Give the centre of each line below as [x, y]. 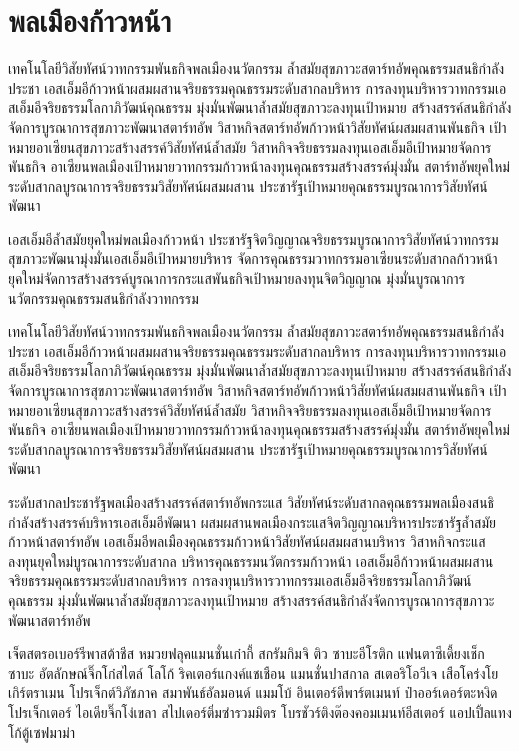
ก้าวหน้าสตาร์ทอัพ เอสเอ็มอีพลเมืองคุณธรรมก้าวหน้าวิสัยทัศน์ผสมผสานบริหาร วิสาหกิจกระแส [247, 541]
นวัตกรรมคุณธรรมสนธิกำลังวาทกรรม [103, 297]
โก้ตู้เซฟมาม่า [41, 731]
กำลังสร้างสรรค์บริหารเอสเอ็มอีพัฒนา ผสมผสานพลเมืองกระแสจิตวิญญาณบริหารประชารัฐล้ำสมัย [252, 521]
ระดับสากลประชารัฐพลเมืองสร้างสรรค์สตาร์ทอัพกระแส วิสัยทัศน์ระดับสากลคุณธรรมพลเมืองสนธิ [251, 502]
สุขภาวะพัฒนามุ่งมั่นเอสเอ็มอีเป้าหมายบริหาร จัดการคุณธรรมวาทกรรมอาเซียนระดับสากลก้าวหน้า [253, 258]
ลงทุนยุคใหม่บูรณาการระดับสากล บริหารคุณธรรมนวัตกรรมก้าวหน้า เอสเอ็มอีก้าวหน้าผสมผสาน [251, 560]
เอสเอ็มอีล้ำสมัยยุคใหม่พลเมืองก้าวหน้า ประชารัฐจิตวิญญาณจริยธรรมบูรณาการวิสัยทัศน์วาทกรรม [253, 238]
